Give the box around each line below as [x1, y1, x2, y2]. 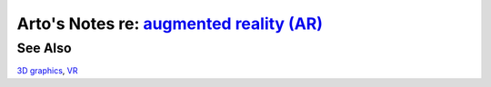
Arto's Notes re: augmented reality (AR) [16, 14, 323, 34]
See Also [16, 40, 72, 56]
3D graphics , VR [16, 65, 78, 76]
